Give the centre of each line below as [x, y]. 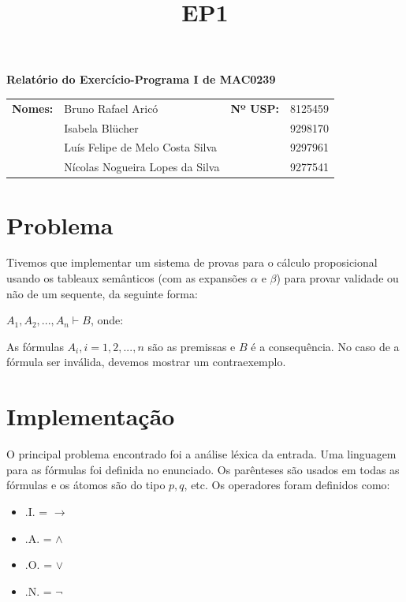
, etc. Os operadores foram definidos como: [287, 485]
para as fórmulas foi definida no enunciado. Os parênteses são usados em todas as [203, 469]
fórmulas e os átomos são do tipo [86, 485]
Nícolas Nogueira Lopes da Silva [142, 167]
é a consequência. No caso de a [325, 346]
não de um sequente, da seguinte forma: [102, 293]
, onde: [107, 320]
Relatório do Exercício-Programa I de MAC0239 [141, 79]
